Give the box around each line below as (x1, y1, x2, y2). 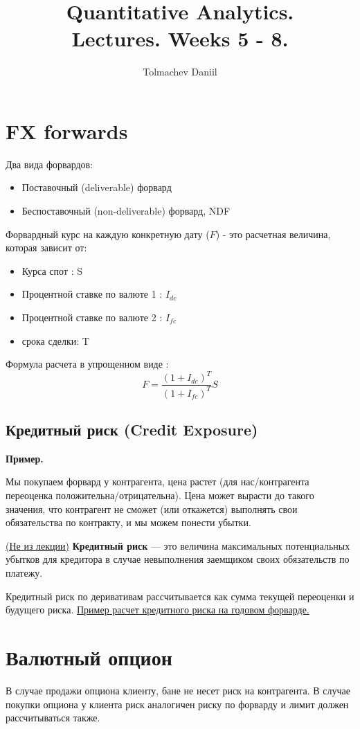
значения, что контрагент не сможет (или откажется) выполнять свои (6, 501, 298, 516)
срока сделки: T (21, 333, 89, 348)
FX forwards (6, 116, 128, 145)
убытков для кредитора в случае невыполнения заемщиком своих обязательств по (6, 552, 350, 566)
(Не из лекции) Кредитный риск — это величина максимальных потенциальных (6, 538, 350, 552)
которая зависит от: (6, 240, 87, 255)
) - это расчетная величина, (215, 226, 331, 241)
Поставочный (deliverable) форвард (21, 180, 172, 195)
